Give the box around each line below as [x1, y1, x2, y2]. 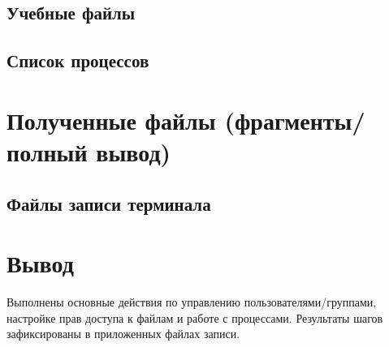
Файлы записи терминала [6, 191, 211, 216]
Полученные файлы [6, 103, 216, 136]
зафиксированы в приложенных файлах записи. [6, 325, 240, 342]
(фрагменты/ [224, 103, 365, 136]
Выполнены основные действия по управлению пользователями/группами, [6, 293, 377, 311]
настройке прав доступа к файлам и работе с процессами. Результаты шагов [6, 309, 383, 326]
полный [6, 135, 88, 168]
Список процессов [6, 48, 149, 73]
